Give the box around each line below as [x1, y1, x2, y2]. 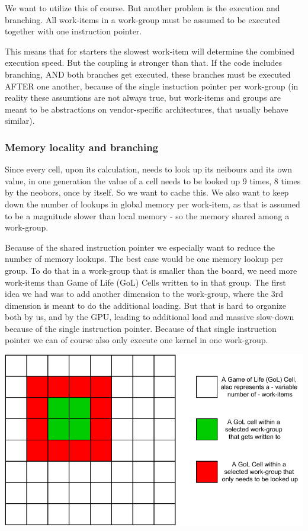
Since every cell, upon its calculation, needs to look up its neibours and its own [5, 163, 293, 175]
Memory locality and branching [5, 139, 159, 154]
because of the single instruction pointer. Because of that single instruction [5, 322, 277, 334]
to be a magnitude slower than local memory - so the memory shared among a [5, 209, 290, 222]
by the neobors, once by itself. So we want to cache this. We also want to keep [5, 186, 289, 199]
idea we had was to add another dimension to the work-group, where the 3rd [5, 287, 284, 300]
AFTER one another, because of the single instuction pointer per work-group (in [5, 79, 299, 92]
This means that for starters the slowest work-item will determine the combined [5, 44, 295, 57]
